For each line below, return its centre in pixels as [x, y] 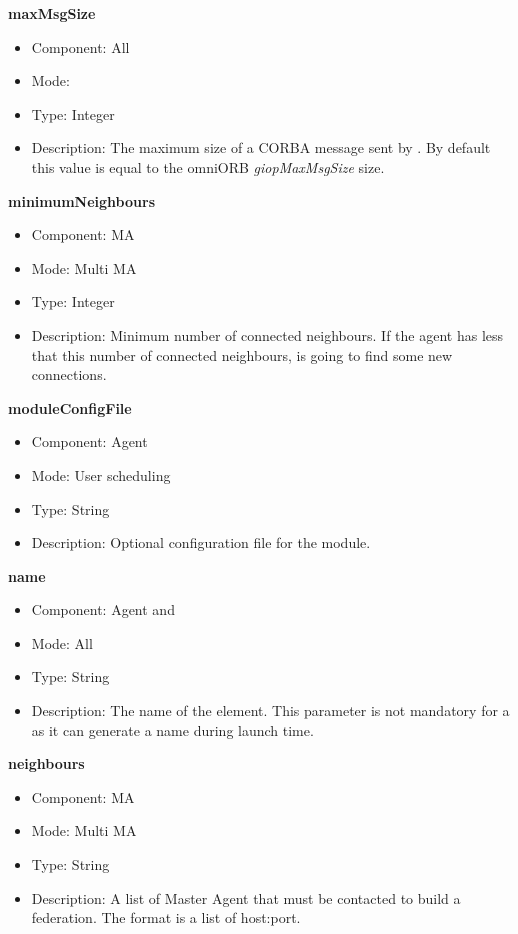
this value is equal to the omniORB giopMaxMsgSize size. [208, 166]
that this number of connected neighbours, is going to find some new [242, 354]
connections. [69, 374]
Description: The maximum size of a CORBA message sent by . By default [261, 147]
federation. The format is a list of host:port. [166, 917]
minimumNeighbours [81, 200]
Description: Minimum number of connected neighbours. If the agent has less [267, 334]
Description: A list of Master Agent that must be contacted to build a [246, 897]
